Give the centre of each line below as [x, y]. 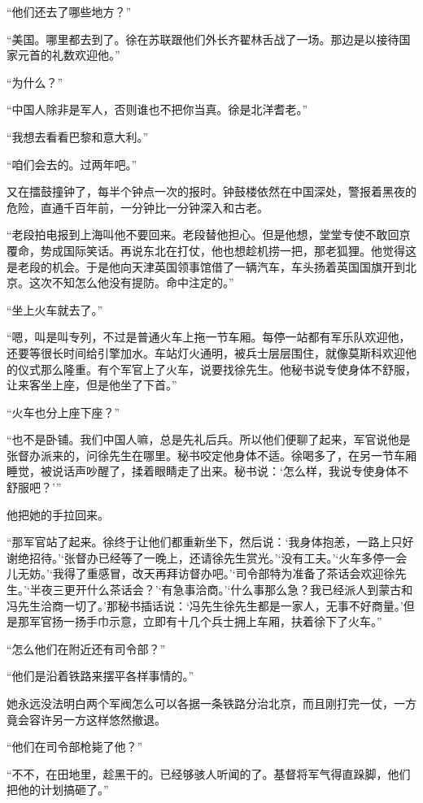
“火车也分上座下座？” [63, 412]
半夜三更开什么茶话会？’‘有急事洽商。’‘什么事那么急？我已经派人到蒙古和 [221, 590]
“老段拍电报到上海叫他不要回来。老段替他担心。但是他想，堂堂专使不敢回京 [209, 234]
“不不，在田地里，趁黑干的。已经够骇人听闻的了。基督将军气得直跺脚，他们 [209, 773]
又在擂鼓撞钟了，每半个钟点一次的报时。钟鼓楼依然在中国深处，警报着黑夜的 [211, 191]
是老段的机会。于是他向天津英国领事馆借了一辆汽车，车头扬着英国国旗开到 [206, 266]
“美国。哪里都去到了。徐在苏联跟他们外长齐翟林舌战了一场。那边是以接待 [203, 39]
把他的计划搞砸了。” [58, 790]
